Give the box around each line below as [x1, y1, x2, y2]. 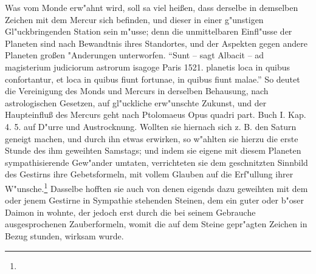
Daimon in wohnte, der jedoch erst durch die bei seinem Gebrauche [5, 205, 256, 218]
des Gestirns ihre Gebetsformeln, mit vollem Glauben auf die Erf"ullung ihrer [5, 168, 294, 180]
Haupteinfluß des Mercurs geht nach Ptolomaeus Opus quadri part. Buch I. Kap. [5, 108, 306, 121]
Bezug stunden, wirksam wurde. [5, 229, 124, 242]
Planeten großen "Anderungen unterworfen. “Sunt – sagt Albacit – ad [5, 49, 264, 61]
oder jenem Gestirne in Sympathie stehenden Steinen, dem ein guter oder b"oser [5, 194, 304, 207]
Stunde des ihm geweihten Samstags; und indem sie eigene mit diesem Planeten [5, 144, 301, 157]
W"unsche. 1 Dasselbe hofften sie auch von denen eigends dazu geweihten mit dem [5, 180, 308, 194]
